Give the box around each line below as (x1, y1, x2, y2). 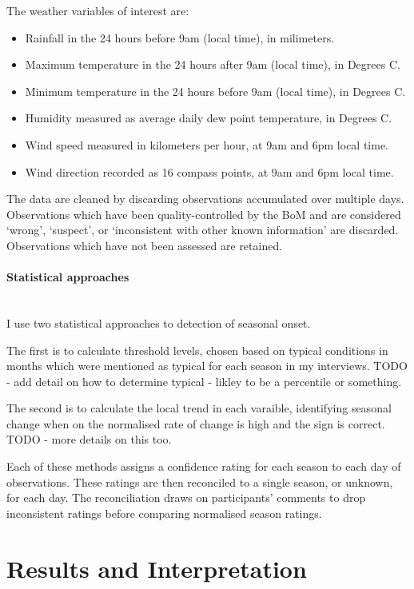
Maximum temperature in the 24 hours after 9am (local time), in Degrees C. (25, 56, 400, 73)
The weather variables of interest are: (6, 2, 189, 18)
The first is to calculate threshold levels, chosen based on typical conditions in (6, 341, 388, 358)
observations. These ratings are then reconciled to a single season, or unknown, (6, 473, 393, 490)
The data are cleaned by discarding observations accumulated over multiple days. (6, 190, 404, 207)
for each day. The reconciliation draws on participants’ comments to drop (6, 489, 366, 506)
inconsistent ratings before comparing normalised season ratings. (6, 504, 322, 521)
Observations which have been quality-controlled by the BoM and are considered (6, 205, 401, 222)
